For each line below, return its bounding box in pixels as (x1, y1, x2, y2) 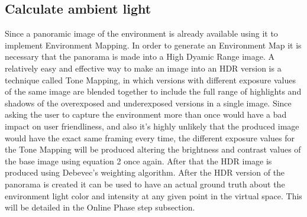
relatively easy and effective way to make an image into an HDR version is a (5, 61, 282, 74)
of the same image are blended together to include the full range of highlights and (5, 85, 302, 98)
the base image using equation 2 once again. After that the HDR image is (5, 154, 272, 167)
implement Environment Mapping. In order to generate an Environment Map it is (5, 38, 302, 51)
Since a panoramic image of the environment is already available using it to (5, 27, 278, 40)
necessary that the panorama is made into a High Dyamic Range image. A (5, 50, 275, 63)
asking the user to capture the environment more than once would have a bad (5, 108, 287, 121)
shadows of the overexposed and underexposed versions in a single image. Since (5, 96, 292, 109)
